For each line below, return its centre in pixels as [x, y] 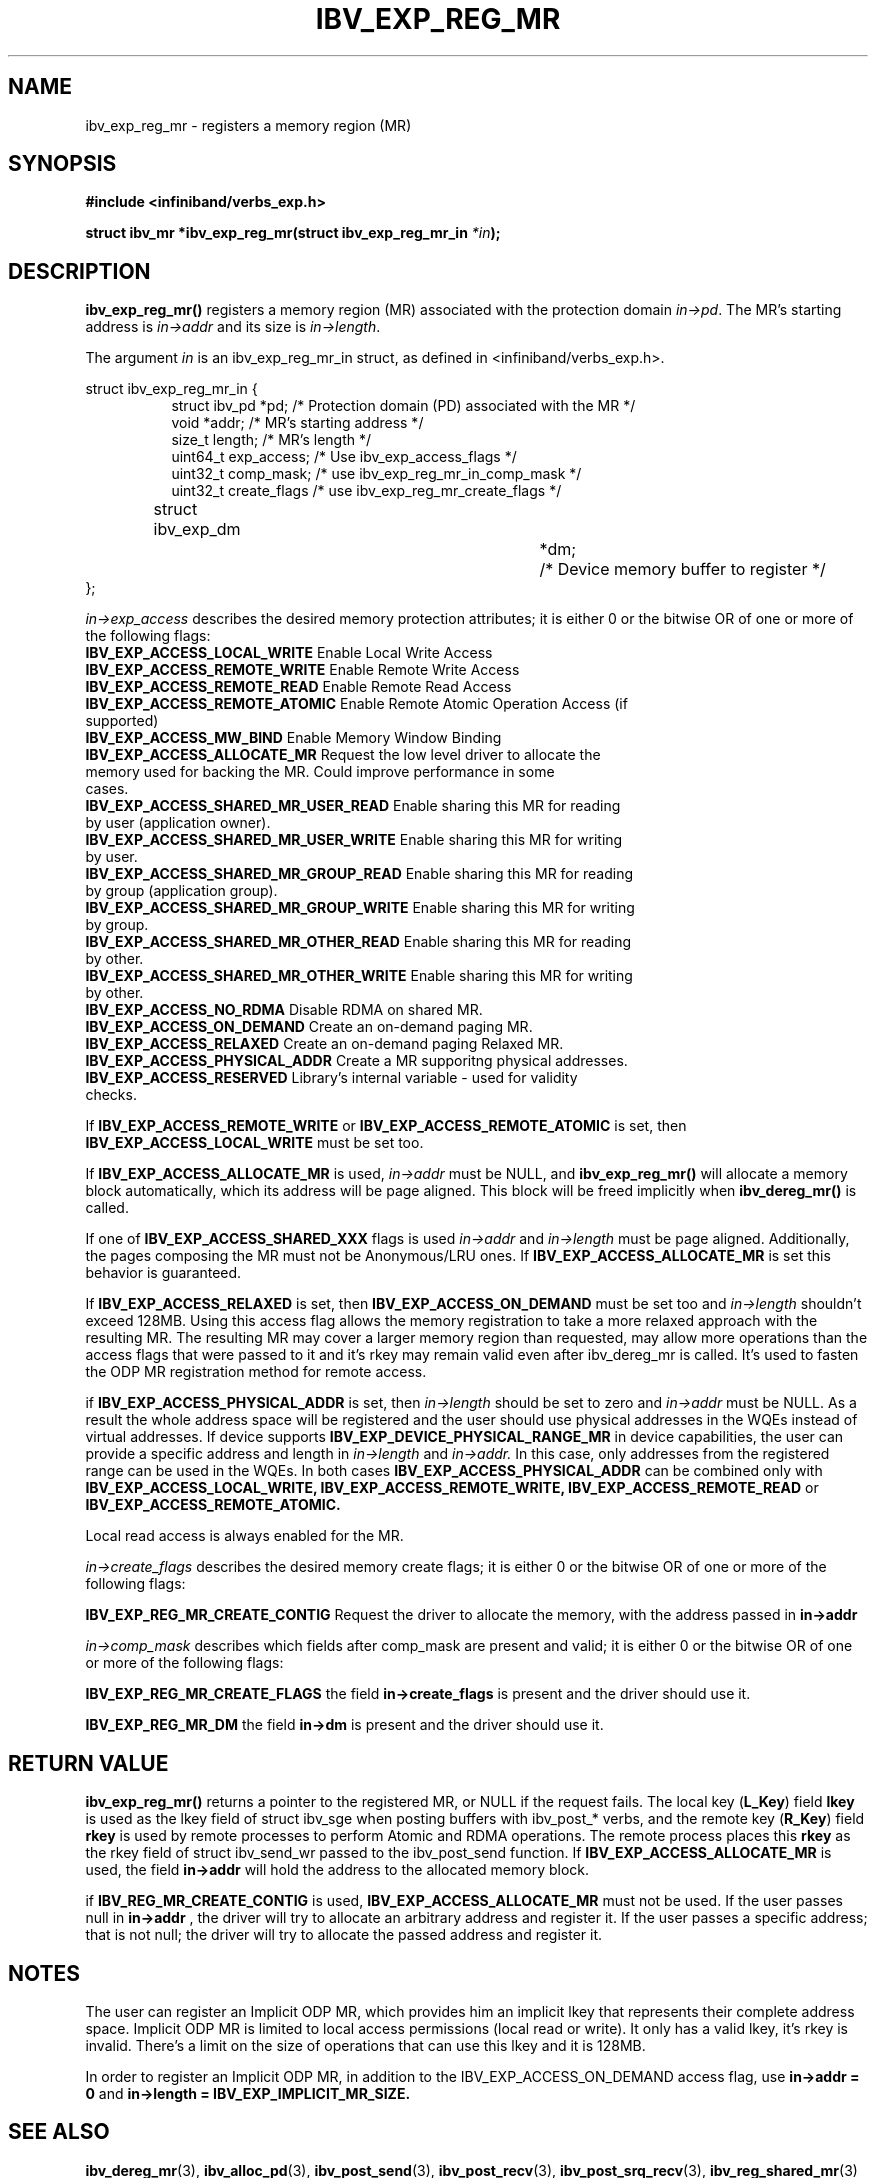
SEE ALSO [59, 2132]
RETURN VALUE [88, 1763]
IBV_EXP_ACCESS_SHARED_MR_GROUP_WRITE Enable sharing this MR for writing [360, 908]
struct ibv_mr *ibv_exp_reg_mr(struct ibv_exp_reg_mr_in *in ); [293, 233]
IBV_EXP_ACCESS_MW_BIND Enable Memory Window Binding [293, 738]
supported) [122, 721]
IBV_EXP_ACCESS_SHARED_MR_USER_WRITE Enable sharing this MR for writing [354, 840]
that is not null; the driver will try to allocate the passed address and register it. [344, 1935]
